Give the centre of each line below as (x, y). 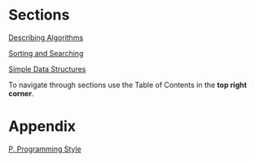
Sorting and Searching (46, 53)
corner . (21, 93)
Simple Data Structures (47, 69)
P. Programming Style (45, 149)
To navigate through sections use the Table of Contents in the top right (127, 85)
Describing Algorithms (46, 37)
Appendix (42, 127)
